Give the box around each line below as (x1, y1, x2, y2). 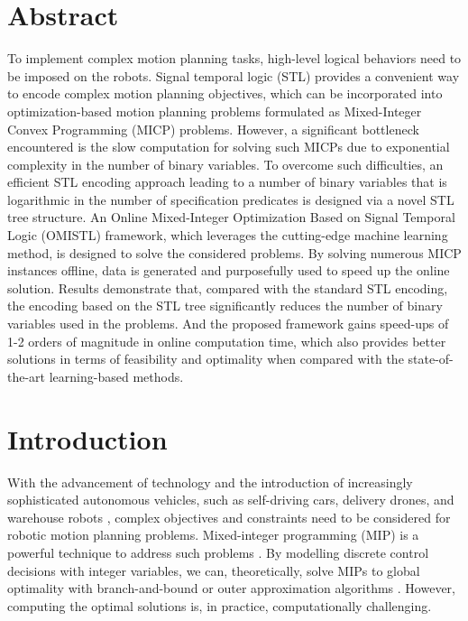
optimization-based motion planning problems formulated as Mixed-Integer (7, 101, 422, 120)
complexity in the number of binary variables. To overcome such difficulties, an (7, 154, 444, 173)
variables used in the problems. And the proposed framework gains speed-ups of (7, 314, 449, 333)
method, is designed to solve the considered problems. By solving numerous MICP (7, 243, 462, 262)
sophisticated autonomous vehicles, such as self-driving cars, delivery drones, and (7, 490, 454, 509)
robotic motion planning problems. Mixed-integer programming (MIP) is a (7, 525, 419, 544)
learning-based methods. (49, 366, 184, 385)
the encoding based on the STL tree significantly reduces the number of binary (7, 296, 443, 315)
